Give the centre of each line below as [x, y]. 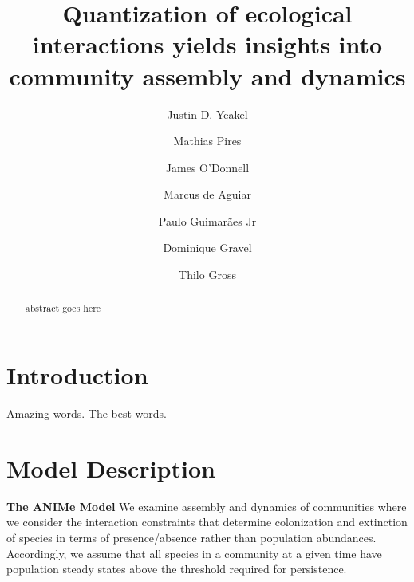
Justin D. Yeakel [207, 114]
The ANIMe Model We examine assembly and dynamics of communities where [207, 506]
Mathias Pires [207, 141]
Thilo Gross [207, 275]
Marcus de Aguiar [207, 194]
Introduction [77, 375]
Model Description [111, 468]
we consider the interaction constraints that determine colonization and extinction [207, 522]
